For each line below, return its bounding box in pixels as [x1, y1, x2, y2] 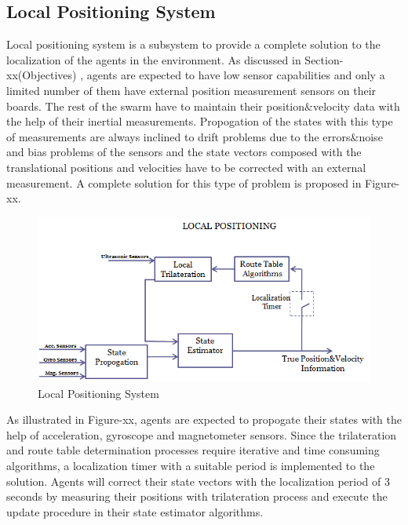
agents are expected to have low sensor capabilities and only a [86, 67, 385, 83]
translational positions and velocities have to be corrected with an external [6, 159, 366, 175]
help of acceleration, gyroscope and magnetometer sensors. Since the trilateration [6, 426, 397, 443]
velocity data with [312, 97, 400, 114]
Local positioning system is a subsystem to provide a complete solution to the [6, 36, 381, 53]
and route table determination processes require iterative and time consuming [6, 442, 380, 458]
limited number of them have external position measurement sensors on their [6, 82, 377, 98]
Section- [304, 51, 344, 67]
